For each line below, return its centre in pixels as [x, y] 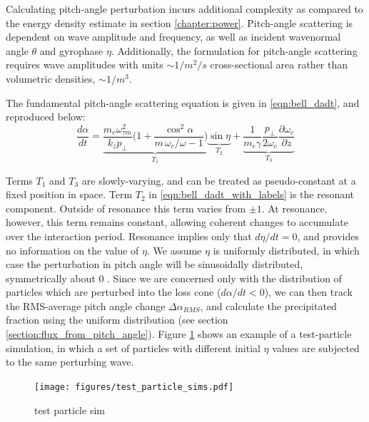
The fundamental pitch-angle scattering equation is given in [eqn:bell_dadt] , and [183, 102]
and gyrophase [71, 50]
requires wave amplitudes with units [85, 65]
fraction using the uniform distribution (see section [117, 320]
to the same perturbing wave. [70, 362]
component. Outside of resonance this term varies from [126, 208]
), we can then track [308, 292]
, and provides [328, 236]
